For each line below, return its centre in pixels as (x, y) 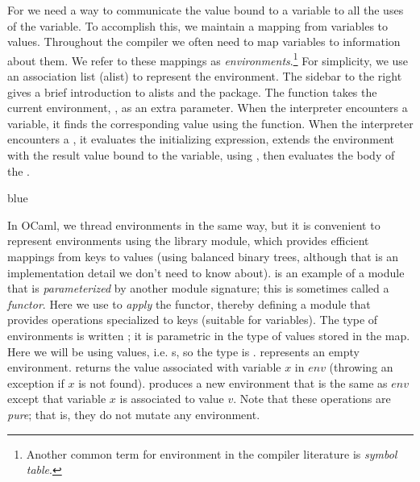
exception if (36, 382)
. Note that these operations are (312, 399)
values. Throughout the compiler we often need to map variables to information (204, 42)
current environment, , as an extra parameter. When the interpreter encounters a (208, 108)
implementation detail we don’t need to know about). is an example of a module (206, 272)
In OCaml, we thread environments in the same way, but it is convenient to (194, 224)
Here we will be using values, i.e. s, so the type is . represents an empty (183, 351)
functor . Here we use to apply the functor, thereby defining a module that (189, 303)
